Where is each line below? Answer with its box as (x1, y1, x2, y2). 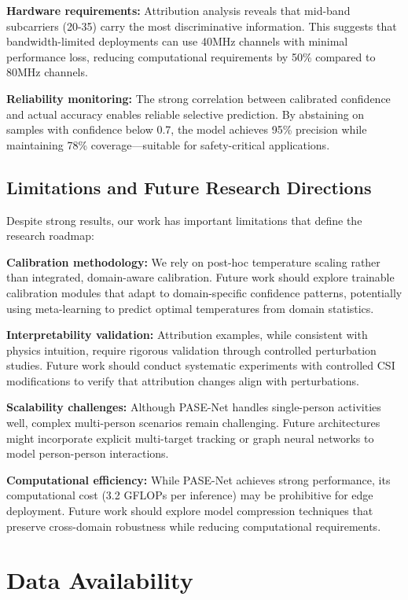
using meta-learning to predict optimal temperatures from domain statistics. (6, 300, 374, 316)
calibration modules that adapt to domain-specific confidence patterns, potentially (6, 284, 402, 300)
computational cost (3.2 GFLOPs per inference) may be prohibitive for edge (6, 487, 373, 503)
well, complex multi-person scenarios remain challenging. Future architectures (6, 414, 380, 431)
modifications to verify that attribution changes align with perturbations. (6, 372, 359, 388)
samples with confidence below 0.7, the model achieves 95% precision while (6, 121, 367, 138)
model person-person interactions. (6, 445, 169, 462)
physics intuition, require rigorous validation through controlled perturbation (6, 341, 377, 358)
